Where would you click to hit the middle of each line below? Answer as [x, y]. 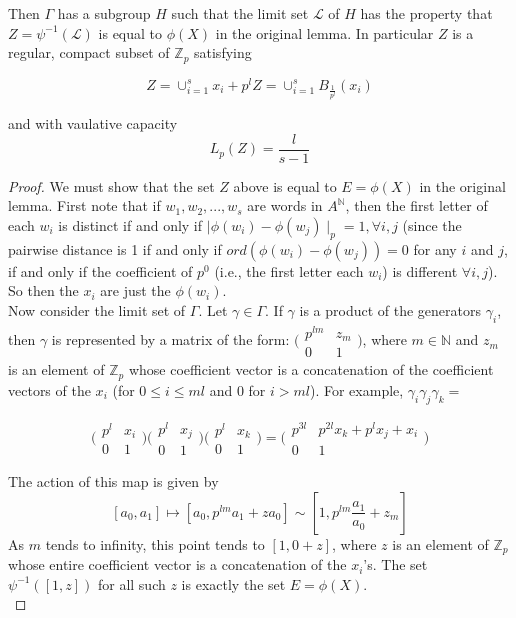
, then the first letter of [416, 205]
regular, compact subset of [89, 52]
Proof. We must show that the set [111, 185]
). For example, [356, 389]
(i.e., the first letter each [289, 270]
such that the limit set [240, 13]
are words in [285, 205]
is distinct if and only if [130, 225]
